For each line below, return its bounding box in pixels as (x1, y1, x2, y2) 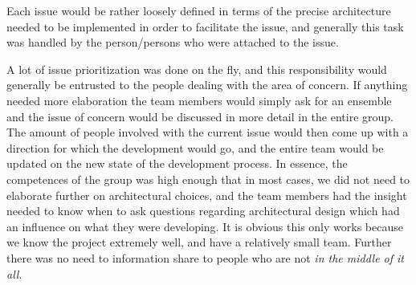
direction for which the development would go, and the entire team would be (6, 139, 384, 156)
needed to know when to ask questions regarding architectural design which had (6, 202, 400, 219)
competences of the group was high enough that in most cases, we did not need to (6, 170, 410, 187)
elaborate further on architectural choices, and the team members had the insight (6, 186, 407, 203)
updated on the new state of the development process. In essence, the (6, 155, 348, 172)
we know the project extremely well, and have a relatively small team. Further (6, 234, 392, 250)
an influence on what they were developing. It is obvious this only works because (6, 218, 403, 234)
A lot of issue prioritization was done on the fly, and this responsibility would (6, 60, 387, 77)
